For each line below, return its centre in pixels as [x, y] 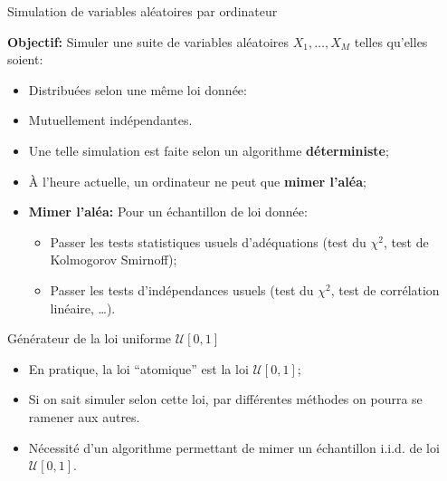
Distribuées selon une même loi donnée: [138, 89]
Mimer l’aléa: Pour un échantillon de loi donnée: [168, 212]
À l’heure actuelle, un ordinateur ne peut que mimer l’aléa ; [197, 181]
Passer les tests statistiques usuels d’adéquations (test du [208, 241]
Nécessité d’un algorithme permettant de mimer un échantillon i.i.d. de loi [234, 447]
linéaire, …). [83, 308]
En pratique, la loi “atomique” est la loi [138, 368]
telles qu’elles [391, 41]
